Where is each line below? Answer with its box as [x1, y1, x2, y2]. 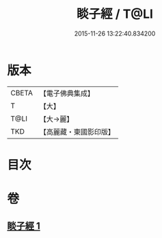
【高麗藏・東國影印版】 [39, 127, 115, 136]
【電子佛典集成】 [39, 88, 94, 98]
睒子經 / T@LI [76, 6, 154, 22]
